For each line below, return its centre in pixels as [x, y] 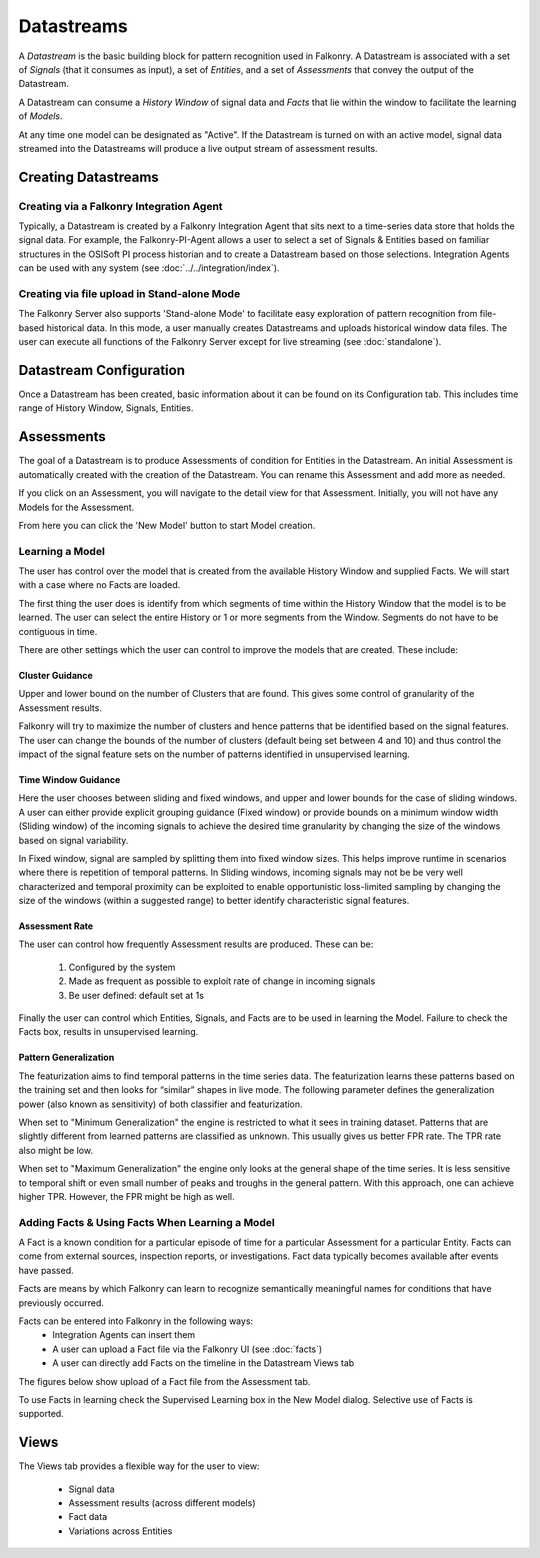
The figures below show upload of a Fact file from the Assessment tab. [164, 1381]
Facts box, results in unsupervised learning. [108, 1032]
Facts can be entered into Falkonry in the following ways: [136, 1321]
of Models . [41, 116]
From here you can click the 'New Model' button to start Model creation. [167, 525]
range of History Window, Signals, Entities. [106, 408]
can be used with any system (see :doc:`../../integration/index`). [149, 268]
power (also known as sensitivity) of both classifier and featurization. [161, 1104]
